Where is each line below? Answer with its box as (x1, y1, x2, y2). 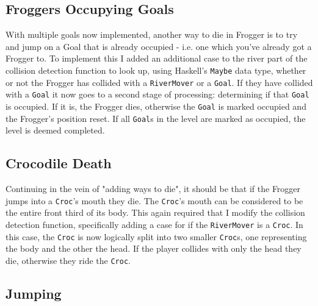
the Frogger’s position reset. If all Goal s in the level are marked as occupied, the (5, 112, 306, 124)
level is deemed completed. (5, 124, 105, 137)
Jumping (5, 283, 62, 302)
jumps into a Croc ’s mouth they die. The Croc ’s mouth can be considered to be (5, 194, 303, 207)
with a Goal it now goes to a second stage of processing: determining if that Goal (5, 88, 309, 101)
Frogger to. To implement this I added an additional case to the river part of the (5, 52, 308, 65)
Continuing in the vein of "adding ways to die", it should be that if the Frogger (5, 182, 301, 195)
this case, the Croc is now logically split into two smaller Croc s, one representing (5, 230, 307, 243)
